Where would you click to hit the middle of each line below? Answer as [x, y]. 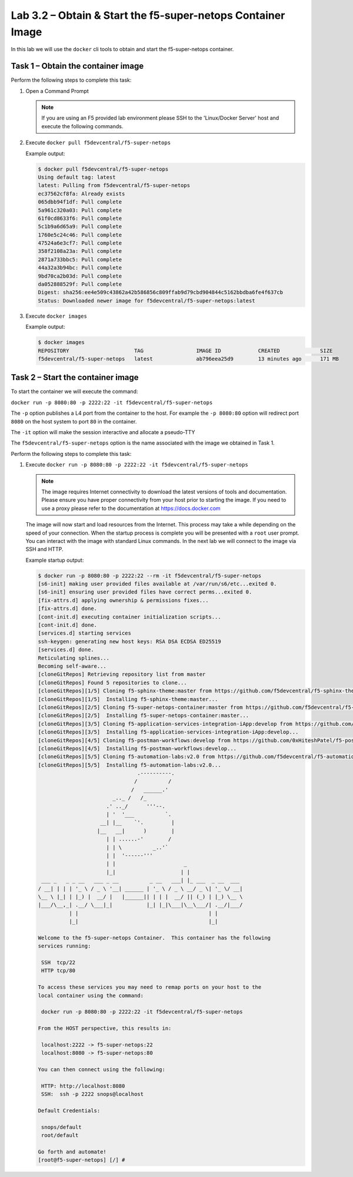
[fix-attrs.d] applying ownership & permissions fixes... [123, 600]
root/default [60, 1136]
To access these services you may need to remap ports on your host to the [150, 987]
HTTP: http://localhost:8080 [83, 1086]
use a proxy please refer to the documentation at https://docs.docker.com [131, 508]
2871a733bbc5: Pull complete [80, 259]
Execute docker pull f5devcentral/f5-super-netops [98, 143]
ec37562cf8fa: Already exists [81, 194]
